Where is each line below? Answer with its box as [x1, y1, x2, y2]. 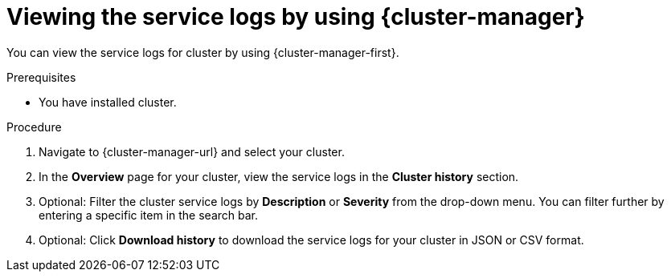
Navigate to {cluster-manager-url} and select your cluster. [39, 144, 345, 159]
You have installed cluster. [39, 95, 177, 109]
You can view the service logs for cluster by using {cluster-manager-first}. [6, 45, 399, 59]
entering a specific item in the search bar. [39, 207, 259, 222]
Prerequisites [6, 70, 76, 84]
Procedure [6, 119, 62, 134]
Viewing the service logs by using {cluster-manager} [6, 3, 585, 30]
